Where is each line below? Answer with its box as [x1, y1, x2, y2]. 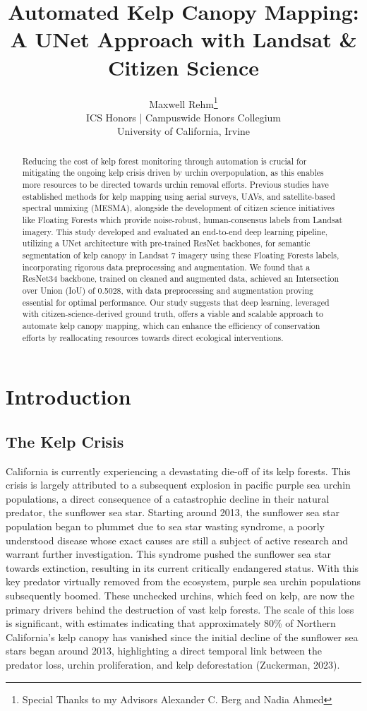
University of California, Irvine [116, 124, 251, 138]
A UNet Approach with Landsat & [10, 25, 357, 54]
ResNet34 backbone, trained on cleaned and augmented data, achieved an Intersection [22, 273, 339, 285]
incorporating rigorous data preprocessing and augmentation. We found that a [22, 261, 311, 273]
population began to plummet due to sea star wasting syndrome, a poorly [6, 519, 325, 533]
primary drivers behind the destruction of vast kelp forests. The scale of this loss [6, 602, 354, 616]
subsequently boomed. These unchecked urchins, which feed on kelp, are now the [6, 587, 354, 602]
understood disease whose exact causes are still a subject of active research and [6, 532, 348, 547]
